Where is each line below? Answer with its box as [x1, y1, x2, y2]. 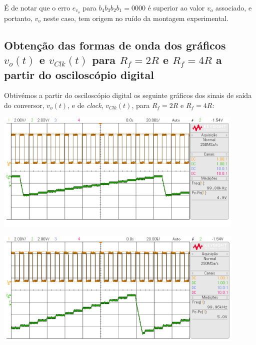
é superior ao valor [147, 2, 205, 12]
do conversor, [4, 100, 44, 110]
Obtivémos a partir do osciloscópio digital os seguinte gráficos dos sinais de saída [4, 90, 252, 100]
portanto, [4, 12, 32, 23]
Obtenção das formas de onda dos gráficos [4, 37, 226, 52]
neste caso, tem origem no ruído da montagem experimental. [43, 12, 228, 23]
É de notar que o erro [4, 2, 70, 12]
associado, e [215, 2, 252, 12]
